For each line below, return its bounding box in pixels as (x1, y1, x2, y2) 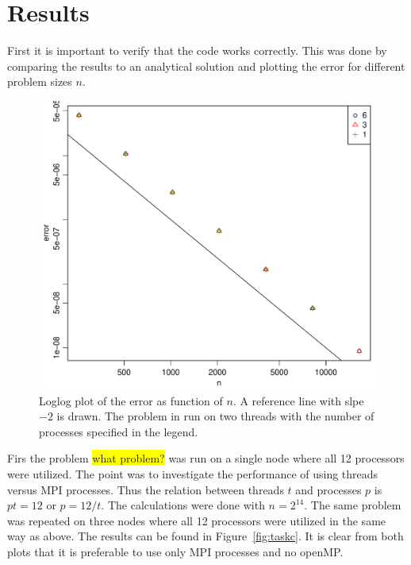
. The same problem (304, 497, 401, 513)
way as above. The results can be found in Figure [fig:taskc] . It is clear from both (7, 528, 404, 544)
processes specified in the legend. (39, 423, 198, 439)
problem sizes (7, 73, 72, 90)
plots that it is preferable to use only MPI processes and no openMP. (7, 543, 344, 559)
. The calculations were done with (101, 497, 265, 513)
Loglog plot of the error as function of (39, 392, 223, 408)
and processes (295, 481, 362, 497)
